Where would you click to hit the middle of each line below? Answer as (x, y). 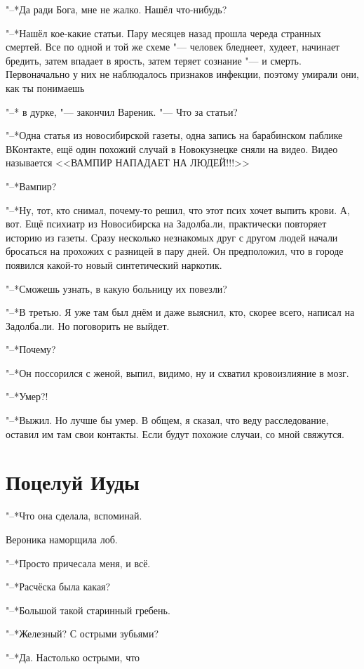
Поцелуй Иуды (73, 482)
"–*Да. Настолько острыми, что (73, 657)
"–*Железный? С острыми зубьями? (82, 634)
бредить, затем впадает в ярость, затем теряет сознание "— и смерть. (154, 60)
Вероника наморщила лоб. (62, 539)
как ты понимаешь (45, 87)
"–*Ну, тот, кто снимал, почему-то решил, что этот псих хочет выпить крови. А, (178, 210)
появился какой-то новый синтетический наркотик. (114, 264)
